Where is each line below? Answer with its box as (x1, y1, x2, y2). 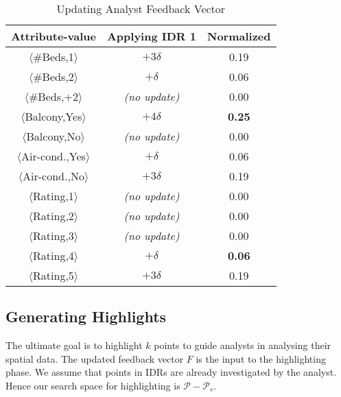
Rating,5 (33, 267, 74, 283)
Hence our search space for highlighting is (5, 378, 180, 392)
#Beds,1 (33, 49, 74, 64)
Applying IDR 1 (106, 28, 196, 44)
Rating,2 (33, 208, 74, 224)
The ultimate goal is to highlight (5, 338, 143, 352)
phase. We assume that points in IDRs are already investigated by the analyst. (5, 365, 337, 379)
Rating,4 (33, 248, 74, 263)
